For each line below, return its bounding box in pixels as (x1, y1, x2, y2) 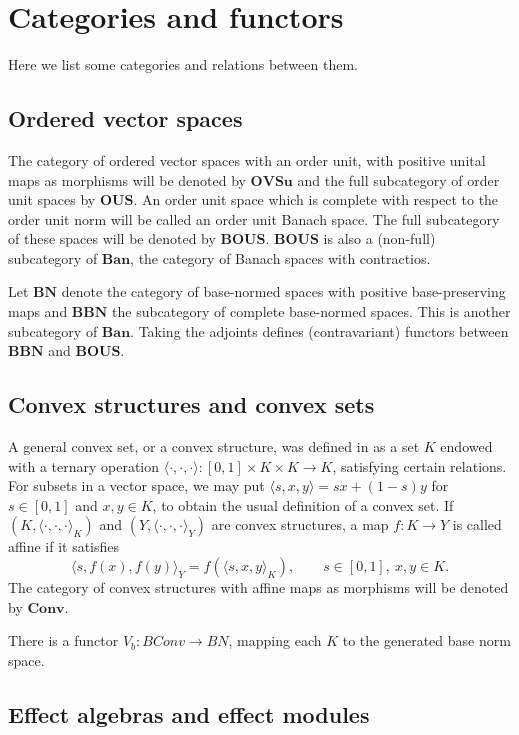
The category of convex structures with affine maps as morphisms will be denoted (8, 577, 509, 598)
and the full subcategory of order (297, 169, 500, 190)
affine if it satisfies (8, 536, 120, 557)
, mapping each (228, 630, 322, 651)
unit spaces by (8, 189, 96, 210)
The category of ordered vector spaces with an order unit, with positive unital (8, 149, 486, 170)
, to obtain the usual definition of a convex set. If (152, 494, 454, 515)
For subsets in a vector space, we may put (8, 475, 265, 496)
